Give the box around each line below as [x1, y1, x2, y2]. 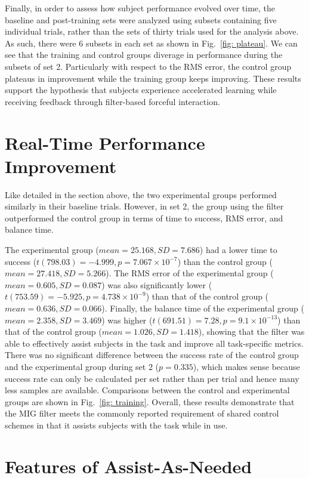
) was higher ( [101, 313, 153, 326]
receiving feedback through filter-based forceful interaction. [5, 95, 220, 107]
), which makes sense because [193, 360, 300, 372]
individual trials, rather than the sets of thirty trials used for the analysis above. [5, 25, 299, 38]
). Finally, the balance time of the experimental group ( [101, 302, 304, 314]
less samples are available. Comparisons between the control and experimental [5, 384, 290, 396]
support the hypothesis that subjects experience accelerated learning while [5, 84, 277, 96]
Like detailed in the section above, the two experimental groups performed [5, 188, 277, 201]
